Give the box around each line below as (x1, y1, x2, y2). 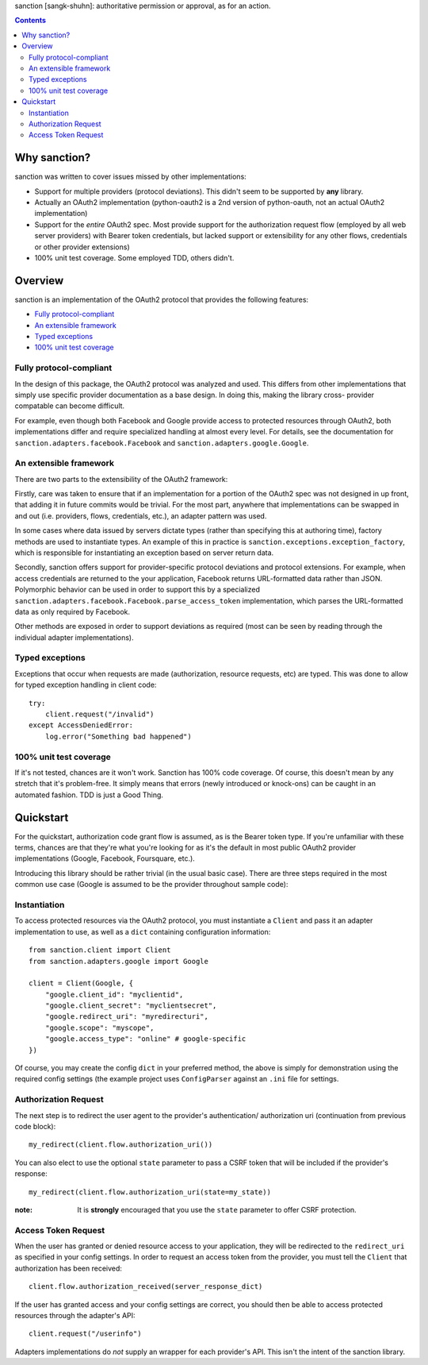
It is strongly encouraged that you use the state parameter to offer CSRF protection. (77, 1205, 357, 1214)
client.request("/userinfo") (29, 1329, 142, 1338)
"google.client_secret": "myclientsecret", (44, 1001, 217, 1010)
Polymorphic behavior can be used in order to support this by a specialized (14, 584, 261, 595)
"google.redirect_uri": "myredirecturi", (44, 1012, 209, 1021)
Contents (14, 16, 47, 25)
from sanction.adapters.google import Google (29, 957, 209, 966)
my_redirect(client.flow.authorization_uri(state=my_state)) (29, 1187, 271, 1197)
